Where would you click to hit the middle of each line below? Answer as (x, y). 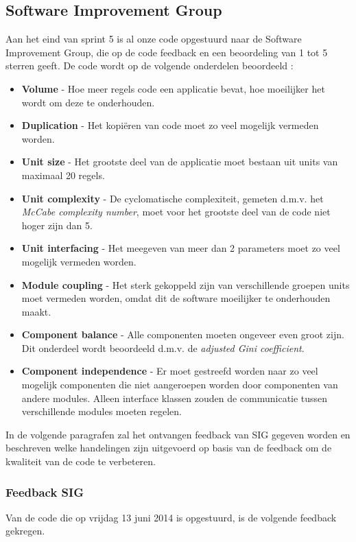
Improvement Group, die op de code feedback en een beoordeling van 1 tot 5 (167, 52)
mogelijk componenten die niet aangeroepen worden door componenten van (180, 385)
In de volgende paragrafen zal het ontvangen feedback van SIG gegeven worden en (178, 434)
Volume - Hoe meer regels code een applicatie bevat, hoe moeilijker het (173, 88)
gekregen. (25, 531)
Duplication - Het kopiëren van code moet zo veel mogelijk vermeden (170, 125)
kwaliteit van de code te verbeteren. (81, 461)
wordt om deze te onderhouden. (88, 102)
